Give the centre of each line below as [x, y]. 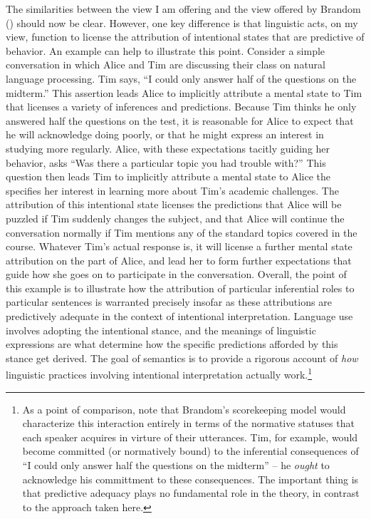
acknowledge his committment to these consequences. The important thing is [190, 479]
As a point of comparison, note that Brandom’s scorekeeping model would [184, 409]
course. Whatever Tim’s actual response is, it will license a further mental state [179, 246]
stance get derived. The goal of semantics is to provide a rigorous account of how [182, 358]
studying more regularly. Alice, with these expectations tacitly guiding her [168, 148]
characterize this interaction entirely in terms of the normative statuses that [188, 423]
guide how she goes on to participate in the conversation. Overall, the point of [176, 274]
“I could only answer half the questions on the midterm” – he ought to [176, 465]
